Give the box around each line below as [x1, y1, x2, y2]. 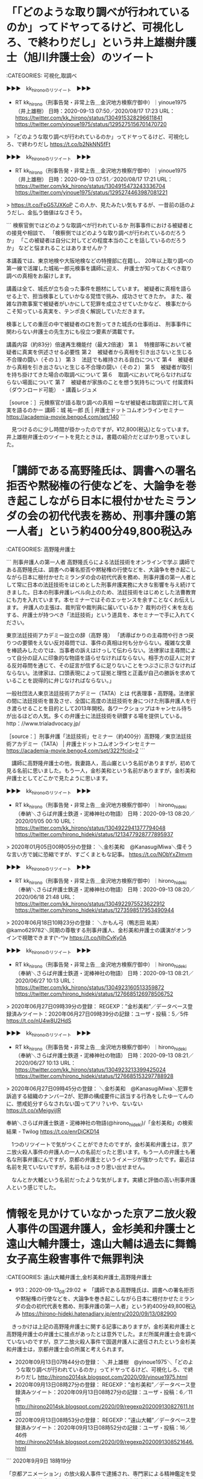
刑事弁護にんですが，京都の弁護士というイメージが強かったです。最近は [16, 1156, 195, 1163]
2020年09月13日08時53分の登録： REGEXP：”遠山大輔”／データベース [14, 1416, 191, 1423]
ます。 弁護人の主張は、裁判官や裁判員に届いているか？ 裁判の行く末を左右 [6, 604, 194, 611]
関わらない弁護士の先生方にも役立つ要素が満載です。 [6, 328, 138, 336]
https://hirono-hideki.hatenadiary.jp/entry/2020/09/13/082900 [22, 1310, 177, 1317]
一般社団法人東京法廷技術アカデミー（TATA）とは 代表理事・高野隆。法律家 [6, 690, 195, 697]
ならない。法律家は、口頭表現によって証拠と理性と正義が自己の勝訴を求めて [6, 669, 196, 676]
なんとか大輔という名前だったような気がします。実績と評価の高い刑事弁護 [11, 1176, 196, 1183]
